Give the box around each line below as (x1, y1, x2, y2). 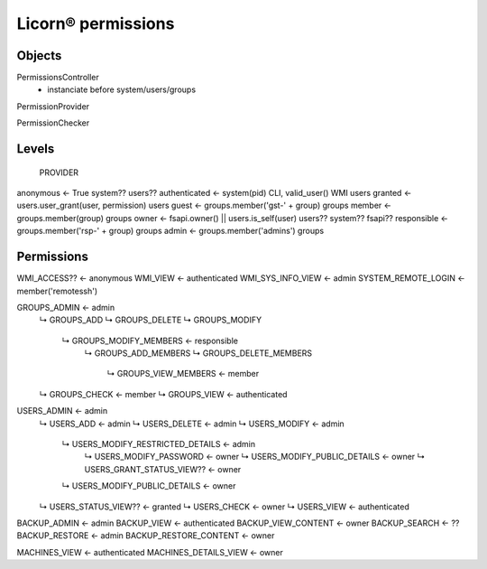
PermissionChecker (16, 117, 90, 128)
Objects (16, 48, 62, 63)
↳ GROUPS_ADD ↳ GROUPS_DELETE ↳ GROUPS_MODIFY (39, 314, 262, 325)
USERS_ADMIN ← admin (16, 406, 108, 416)
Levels (16, 141, 55, 157)
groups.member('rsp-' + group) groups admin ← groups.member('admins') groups (16, 226, 325, 237)
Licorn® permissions (16, 14, 175, 33)
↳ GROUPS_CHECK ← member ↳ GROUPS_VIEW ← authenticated (39, 388, 288, 399)
